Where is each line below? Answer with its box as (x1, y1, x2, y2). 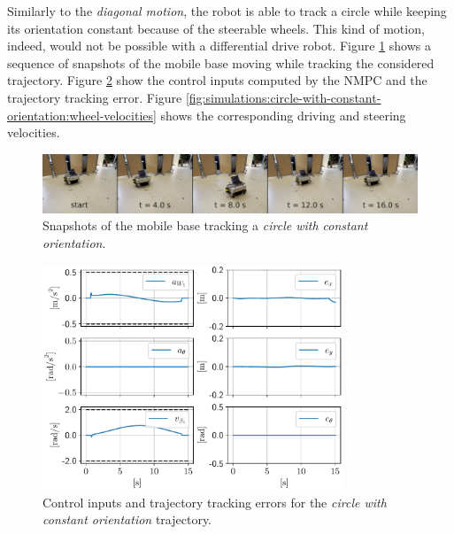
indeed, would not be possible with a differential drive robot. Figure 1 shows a (7, 36, 432, 55)
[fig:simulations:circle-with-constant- (185, 88, 381, 106)
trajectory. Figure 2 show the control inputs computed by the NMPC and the (7, 71, 427, 89)
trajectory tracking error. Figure (7, 88, 182, 106)
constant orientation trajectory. (42, 510, 212, 529)
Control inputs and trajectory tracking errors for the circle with (42, 492, 387, 511)
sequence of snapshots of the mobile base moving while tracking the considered (7, 53, 435, 72)
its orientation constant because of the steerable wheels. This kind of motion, (7, 19, 425, 37)
